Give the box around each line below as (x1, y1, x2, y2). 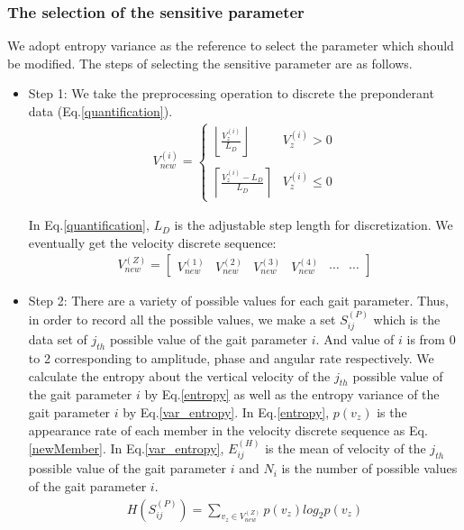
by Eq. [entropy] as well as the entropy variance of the (144, 385, 440, 404)
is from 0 (406, 330, 456, 349)
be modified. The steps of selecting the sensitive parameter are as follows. (7, 53, 413, 72)
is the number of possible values (281, 459, 458, 478)
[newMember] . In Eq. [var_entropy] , (28, 439, 224, 458)
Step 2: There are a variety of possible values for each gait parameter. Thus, (28, 291, 449, 310)
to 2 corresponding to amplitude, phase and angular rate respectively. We (28, 349, 434, 368)
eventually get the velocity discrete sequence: (28, 233, 277, 251)
